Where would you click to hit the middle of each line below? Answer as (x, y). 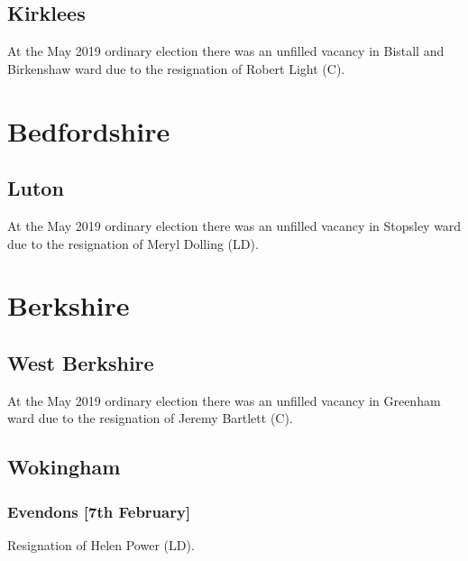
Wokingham (64, 467)
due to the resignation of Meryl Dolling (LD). (133, 243)
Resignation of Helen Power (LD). (101, 544)
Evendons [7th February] (99, 511)
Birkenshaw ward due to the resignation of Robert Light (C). (176, 68)
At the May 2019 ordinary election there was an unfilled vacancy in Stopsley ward (234, 225)
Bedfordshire (89, 130)
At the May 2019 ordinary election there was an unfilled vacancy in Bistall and (226, 51)
